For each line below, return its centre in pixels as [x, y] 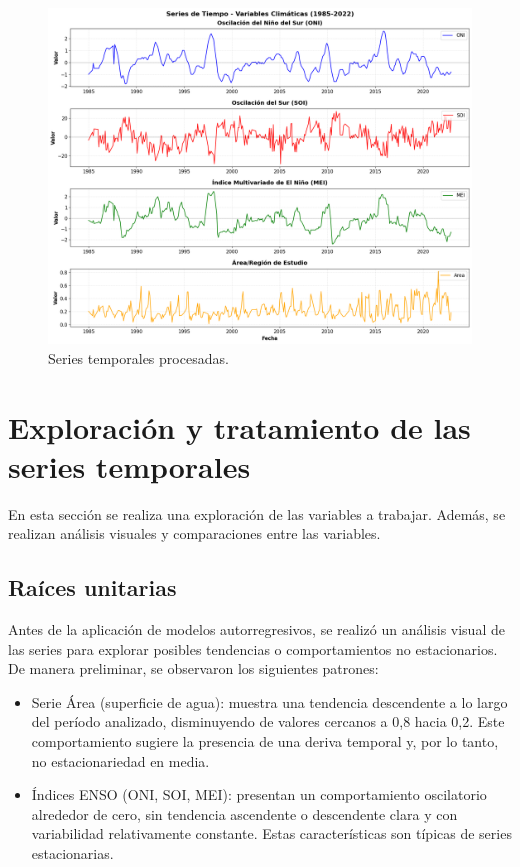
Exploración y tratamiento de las [239, 426]
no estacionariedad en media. [120, 760]
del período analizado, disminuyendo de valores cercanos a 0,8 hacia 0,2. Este [268, 721]
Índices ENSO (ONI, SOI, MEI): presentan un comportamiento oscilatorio [259, 794]
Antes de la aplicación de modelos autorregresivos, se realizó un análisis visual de [256, 629]
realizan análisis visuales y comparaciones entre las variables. [194, 533]
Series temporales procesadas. [138, 357]
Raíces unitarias [92, 587]
